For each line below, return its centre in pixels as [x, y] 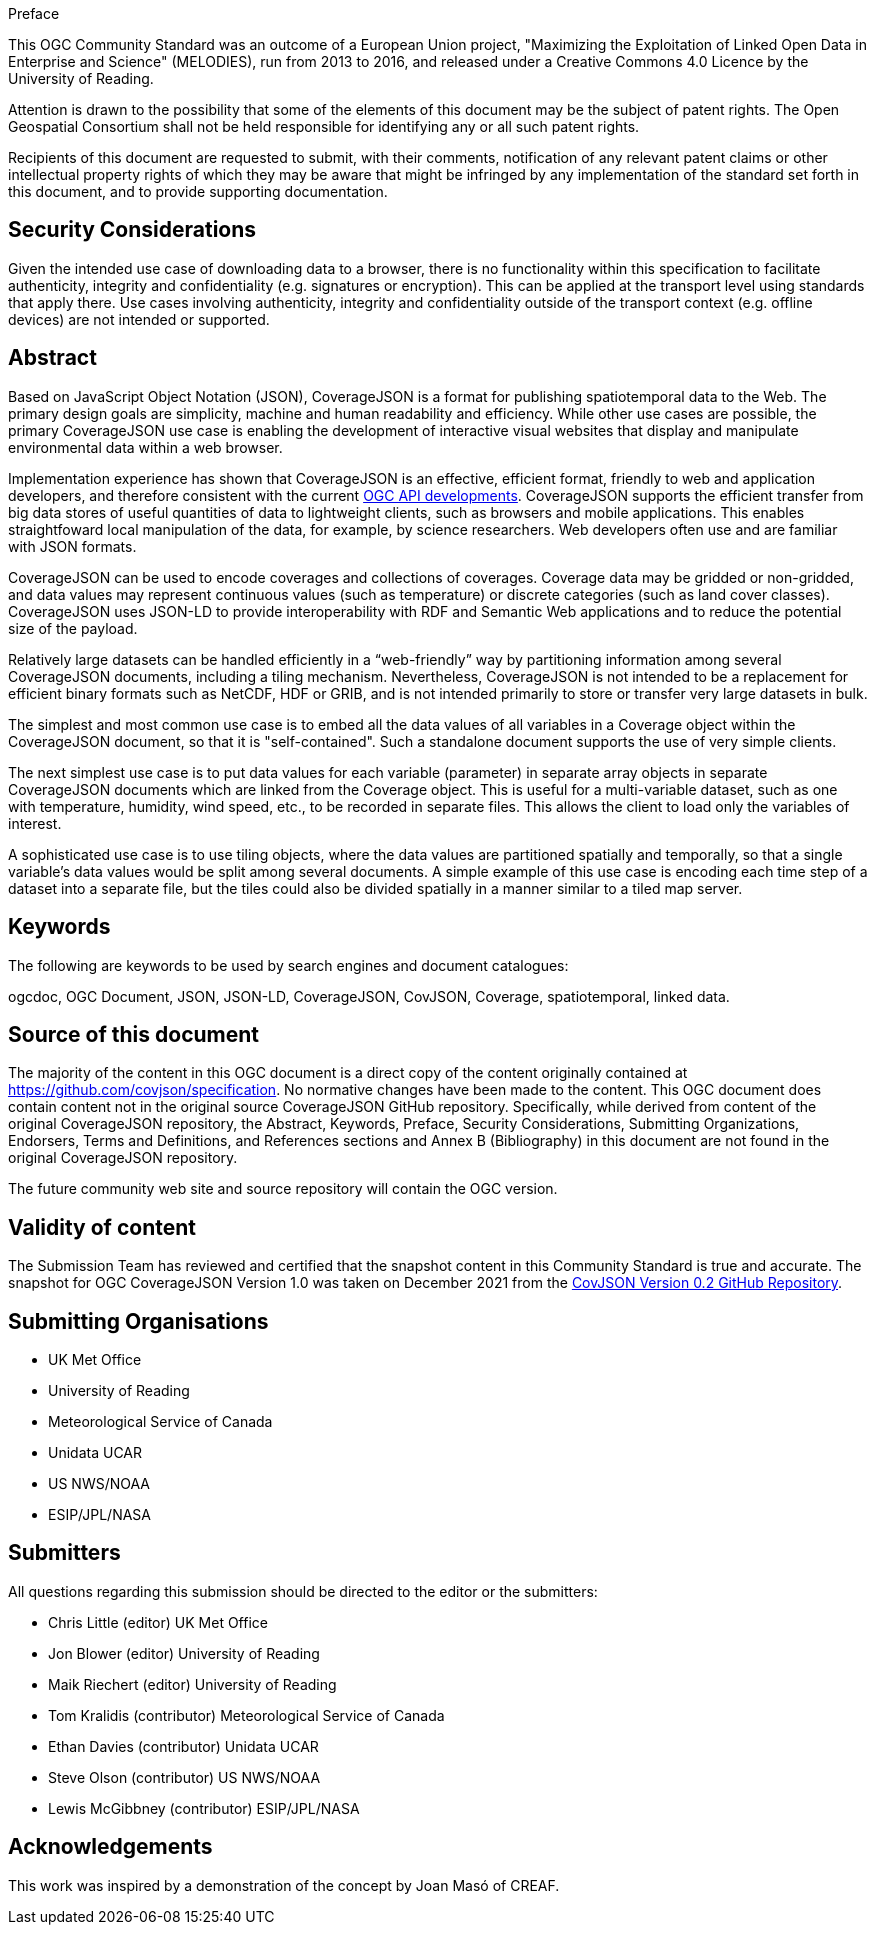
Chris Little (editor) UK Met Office [158, 1622]
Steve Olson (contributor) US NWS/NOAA [184, 1777]
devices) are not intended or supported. [139, 319]
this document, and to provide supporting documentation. [198, 191]
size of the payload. [73, 628]
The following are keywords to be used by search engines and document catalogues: [288, 965]
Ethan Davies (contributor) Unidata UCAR [183, 1746]
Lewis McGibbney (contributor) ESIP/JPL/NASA [204, 1808]
